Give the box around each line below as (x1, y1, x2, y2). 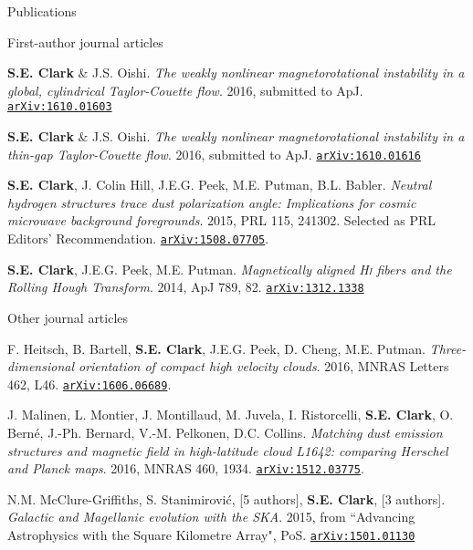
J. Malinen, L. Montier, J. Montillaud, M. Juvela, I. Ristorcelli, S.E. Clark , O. (7, 405, 454, 424)
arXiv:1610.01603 (7, 100, 112, 114)
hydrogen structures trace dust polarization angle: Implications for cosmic (7, 192, 416, 212)
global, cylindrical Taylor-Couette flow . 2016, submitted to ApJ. (7, 80, 363, 99)
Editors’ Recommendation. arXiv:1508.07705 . (7, 229, 269, 248)
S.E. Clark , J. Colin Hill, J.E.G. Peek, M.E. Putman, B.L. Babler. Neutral (7, 175, 432, 194)
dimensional (7, 357, 74, 376)
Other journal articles (7, 307, 129, 327)
